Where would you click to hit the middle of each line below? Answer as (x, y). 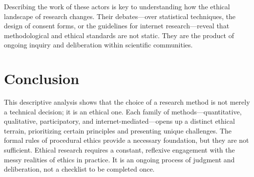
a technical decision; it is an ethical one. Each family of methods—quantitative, (123, 111)
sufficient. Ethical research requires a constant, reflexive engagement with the (119, 150)
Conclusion (42, 78)
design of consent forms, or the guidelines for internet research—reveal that (117, 26)
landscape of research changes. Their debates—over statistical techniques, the (120, 16)
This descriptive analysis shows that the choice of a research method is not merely (127, 102)
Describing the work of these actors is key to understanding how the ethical (117, 6)
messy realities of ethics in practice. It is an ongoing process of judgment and (119, 159)
